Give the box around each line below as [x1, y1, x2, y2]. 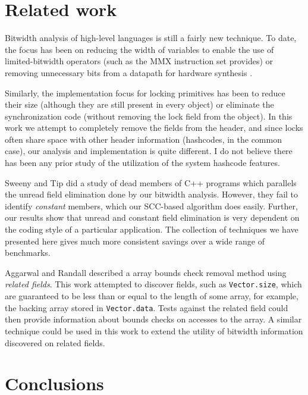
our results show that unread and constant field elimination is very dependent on [5, 211, 300, 224]
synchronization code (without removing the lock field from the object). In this [5, 109, 293, 122]
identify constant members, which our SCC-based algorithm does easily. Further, [5, 199, 298, 212]
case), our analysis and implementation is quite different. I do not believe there [5, 145, 293, 157]
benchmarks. [5, 246, 51, 259]
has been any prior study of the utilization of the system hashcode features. [5, 156, 280, 169]
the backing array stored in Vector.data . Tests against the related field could [5, 301, 288, 314]
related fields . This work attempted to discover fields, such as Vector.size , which [5, 278, 302, 290]
